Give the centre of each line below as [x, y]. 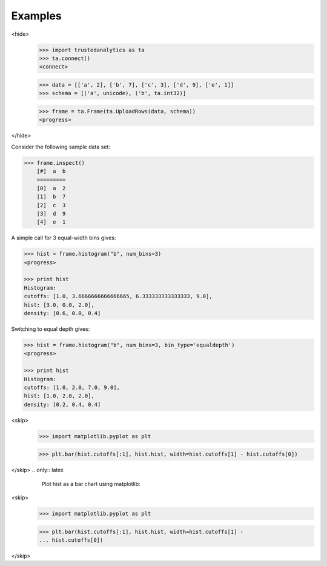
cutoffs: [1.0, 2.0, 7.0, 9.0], [72, 387]
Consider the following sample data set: [61, 147]
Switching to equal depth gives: [51, 329]
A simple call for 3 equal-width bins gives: [64, 238]
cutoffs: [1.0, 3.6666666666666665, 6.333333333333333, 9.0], [118, 296]
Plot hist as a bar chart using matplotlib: [91, 484]
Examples [36, 16]
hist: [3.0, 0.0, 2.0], [59, 305]
